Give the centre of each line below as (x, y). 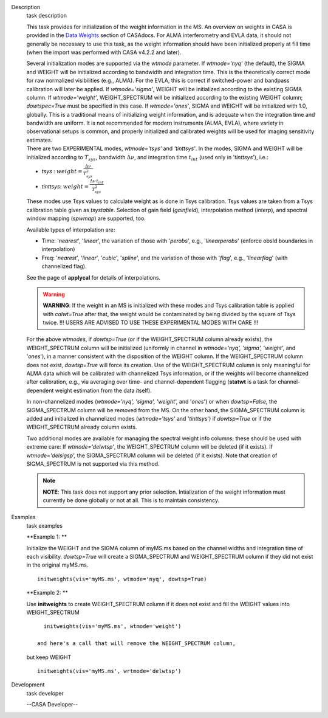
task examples (45, 525)
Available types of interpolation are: (71, 230)
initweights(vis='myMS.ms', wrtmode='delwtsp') (109, 671)
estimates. (39, 140)
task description (46, 16)
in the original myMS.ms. (57, 565)
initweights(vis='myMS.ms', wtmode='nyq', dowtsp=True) (122, 579)
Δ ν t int (97, 181)
